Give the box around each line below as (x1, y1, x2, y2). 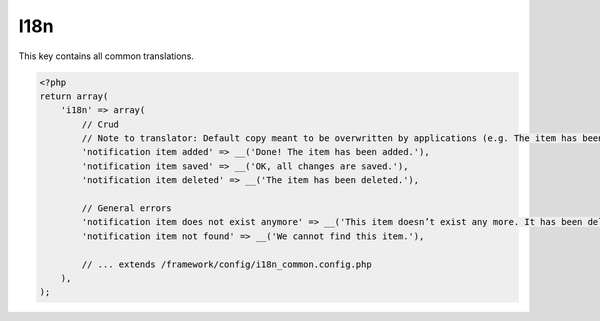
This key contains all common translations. (18, 50, 195, 62)
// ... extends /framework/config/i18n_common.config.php (81, 258, 372, 270)
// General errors (81, 203, 172, 214)
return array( (39, 90, 109, 102)
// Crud (81, 118, 120, 130)
